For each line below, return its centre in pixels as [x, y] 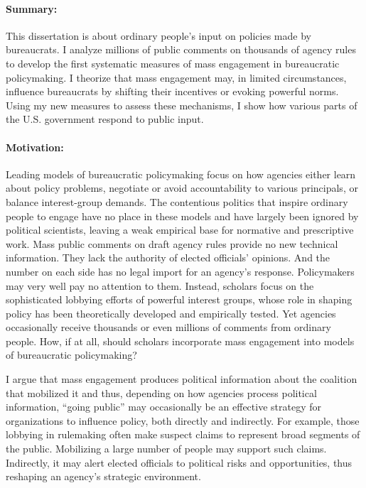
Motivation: [35, 147]
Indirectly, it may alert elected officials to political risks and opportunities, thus [179, 462]
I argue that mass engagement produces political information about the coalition [182, 379]
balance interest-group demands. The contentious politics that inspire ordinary [177, 201]
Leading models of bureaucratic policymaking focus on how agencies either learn [181, 174]
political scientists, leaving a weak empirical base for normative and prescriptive [180, 230]
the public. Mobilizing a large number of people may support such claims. [166, 449]
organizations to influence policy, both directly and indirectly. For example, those [183, 420]
